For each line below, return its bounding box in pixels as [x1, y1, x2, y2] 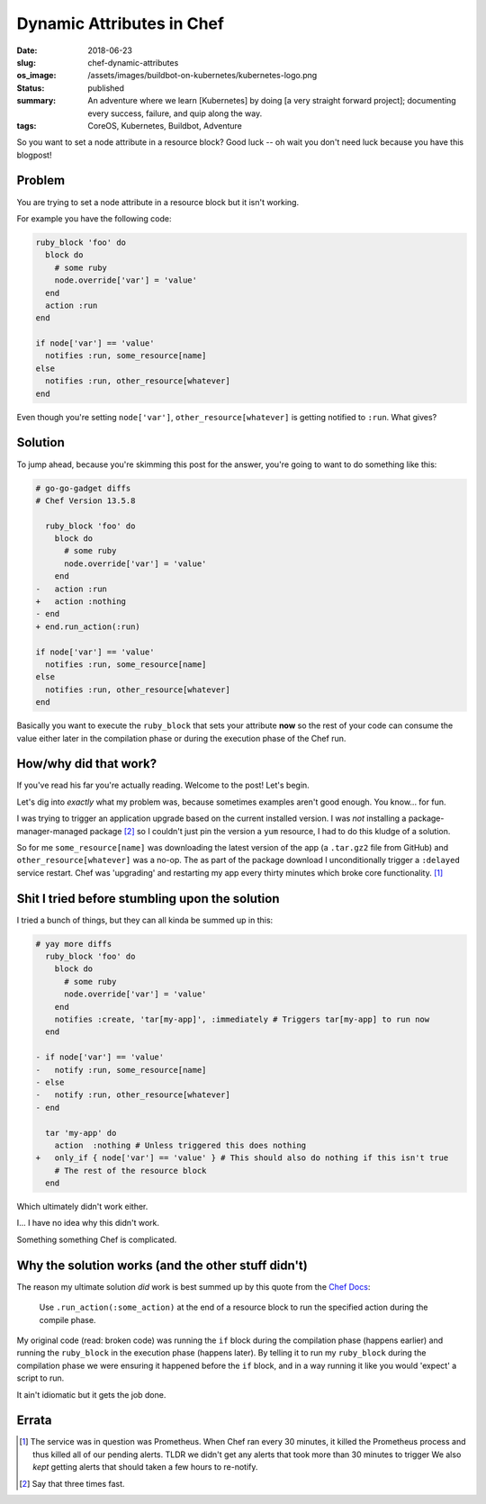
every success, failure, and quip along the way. [87, 108, 263, 119]
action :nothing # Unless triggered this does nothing [54, 1139, 307, 1150]
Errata [16, 1413, 52, 1428]
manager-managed [16, 825, 88, 836]
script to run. [16, 1373, 65, 1383]
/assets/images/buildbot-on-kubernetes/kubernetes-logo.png [87, 70, 318, 81]
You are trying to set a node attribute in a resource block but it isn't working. [16, 196, 300, 207]
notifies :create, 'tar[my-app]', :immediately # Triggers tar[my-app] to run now [54, 1014, 430, 1025]
